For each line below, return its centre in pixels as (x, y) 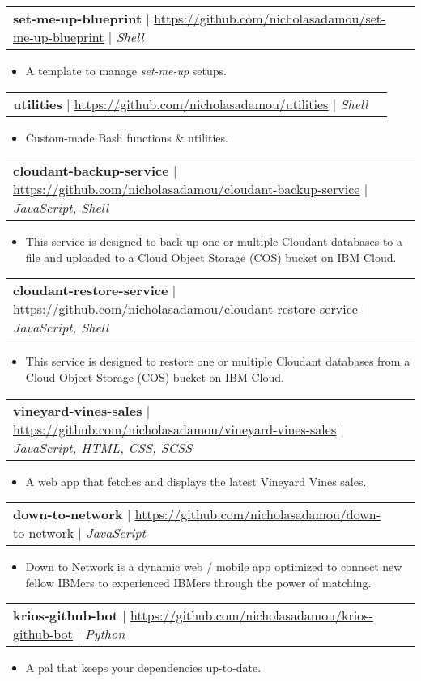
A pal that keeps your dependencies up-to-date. (143, 668)
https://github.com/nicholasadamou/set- (270, 18)
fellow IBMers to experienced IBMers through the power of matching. (198, 582)
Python (105, 634)
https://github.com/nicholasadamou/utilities (201, 104)
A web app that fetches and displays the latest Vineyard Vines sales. (196, 481)
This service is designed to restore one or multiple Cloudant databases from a (218, 361)
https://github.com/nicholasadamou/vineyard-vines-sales (175, 429)
